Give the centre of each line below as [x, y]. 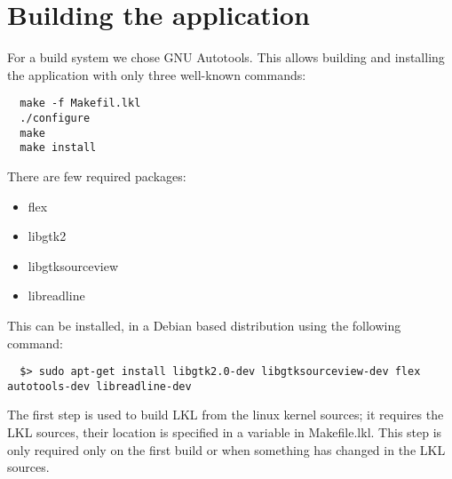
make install [58, 148]
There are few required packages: [97, 176]
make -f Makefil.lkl [80, 104]
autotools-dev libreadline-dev [99, 386]
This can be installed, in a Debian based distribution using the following [204, 325]
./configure [55, 118]
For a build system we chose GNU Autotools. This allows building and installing [226, 57]
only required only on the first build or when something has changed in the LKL [226, 449]
